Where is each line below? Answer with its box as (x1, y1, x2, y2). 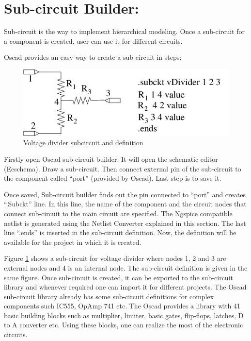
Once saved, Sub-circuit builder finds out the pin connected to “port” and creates (4, 189, 246, 199)
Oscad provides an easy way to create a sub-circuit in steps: (4, 52, 182, 62)
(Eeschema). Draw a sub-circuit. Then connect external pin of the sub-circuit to (4, 163, 241, 173)
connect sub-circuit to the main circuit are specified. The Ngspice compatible (4, 208, 233, 218)
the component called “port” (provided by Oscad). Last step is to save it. (4, 173, 221, 183)
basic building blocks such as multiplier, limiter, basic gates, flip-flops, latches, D (4, 310, 244, 320)
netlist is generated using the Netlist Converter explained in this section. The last (4, 218, 246, 228)
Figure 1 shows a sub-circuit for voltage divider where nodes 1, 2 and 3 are (4, 253, 226, 263)
